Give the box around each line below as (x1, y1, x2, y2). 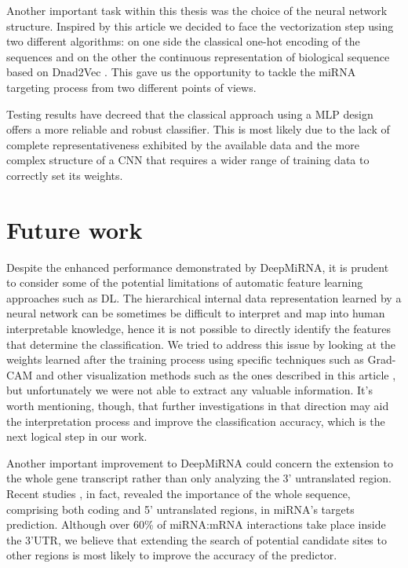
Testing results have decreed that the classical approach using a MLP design (6, 105, 373, 122)
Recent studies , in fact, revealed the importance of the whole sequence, (6, 485, 351, 501)
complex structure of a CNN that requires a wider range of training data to (6, 152, 370, 168)
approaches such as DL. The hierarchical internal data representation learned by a (6, 289, 402, 306)
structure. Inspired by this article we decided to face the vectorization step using (6, 17, 394, 34)
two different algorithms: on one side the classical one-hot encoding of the (6, 33, 360, 49)
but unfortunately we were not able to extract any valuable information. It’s (6, 382, 373, 398)
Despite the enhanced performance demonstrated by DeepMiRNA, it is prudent (6, 258, 389, 275)
